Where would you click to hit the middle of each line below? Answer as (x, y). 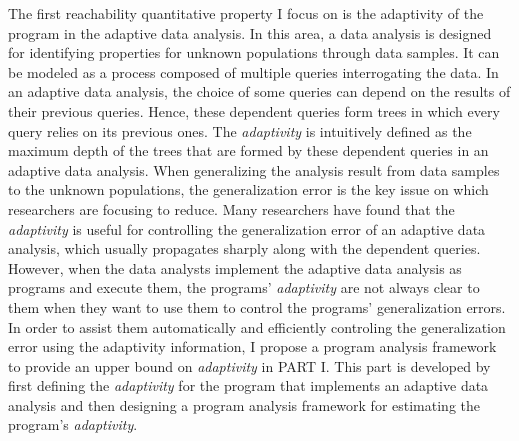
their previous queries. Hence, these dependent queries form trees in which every (254, 110)
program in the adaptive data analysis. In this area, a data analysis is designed (250, 32)
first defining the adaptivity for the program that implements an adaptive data (248, 385)
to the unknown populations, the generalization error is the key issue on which (248, 189)
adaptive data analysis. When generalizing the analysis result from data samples (254, 169)
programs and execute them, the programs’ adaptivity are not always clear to (244, 287)
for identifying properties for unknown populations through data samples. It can (254, 52)
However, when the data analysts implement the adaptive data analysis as (235, 267)
